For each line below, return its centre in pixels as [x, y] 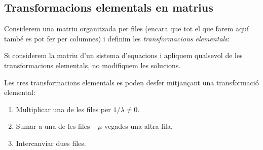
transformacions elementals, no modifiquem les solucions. [92, 65]
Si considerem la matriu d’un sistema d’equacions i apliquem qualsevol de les [123, 55]
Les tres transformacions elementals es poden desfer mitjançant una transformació [131, 82]
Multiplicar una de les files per [63, 109]
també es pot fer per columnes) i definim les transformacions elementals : [117, 38]
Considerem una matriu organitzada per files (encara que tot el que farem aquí [126, 29]
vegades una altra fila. [139, 126]
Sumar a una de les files [53, 126]
